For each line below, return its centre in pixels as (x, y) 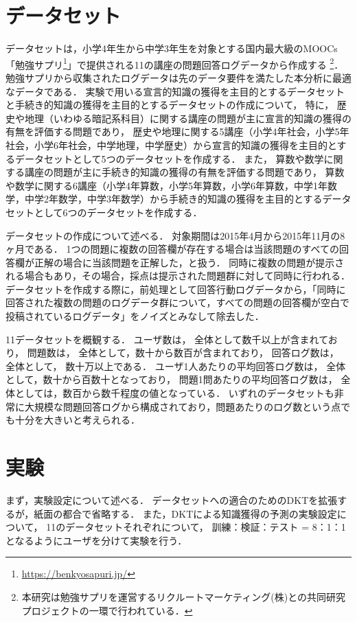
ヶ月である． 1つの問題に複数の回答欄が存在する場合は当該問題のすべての (172, 249)
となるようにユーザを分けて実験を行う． (96, 540)
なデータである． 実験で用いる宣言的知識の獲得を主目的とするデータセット (175, 91)
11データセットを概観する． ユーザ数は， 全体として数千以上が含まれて (167, 339)
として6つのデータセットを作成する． (118, 212)
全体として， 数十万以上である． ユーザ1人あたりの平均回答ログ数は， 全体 (176, 366)
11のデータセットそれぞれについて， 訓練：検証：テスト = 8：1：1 (196, 527)
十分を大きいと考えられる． (77, 420)
